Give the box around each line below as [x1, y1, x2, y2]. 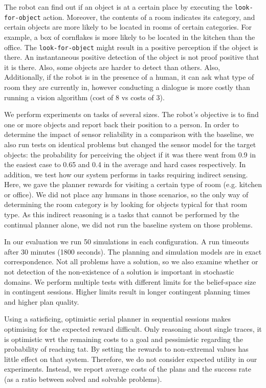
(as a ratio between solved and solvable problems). [4, 373, 162, 384]
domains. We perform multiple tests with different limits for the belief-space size [4, 276, 256, 287]
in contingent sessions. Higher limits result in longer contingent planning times [4, 286, 250, 297]
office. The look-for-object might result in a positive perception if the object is [4, 41, 258, 52]
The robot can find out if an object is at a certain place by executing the [4, 2, 233, 12]
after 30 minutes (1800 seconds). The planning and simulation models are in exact [4, 246, 262, 257]
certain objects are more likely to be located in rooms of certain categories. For [4, 21, 252, 32]
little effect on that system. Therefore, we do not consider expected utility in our [4, 353, 257, 364]
